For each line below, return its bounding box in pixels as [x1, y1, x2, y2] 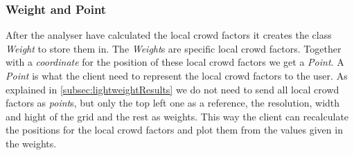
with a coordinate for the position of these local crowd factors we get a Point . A [6, 55, 344, 69]
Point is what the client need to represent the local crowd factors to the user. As [6, 69, 348, 82]
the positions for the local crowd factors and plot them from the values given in [6, 122, 343, 137]
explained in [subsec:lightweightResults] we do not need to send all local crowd [6, 82, 339, 96]
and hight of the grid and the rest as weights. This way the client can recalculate [6, 109, 349, 123]
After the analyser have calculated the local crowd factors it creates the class [6, 28, 332, 42]
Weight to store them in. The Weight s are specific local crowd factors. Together [6, 41, 342, 55]
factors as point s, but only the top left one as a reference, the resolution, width [6, 95, 340, 110]
